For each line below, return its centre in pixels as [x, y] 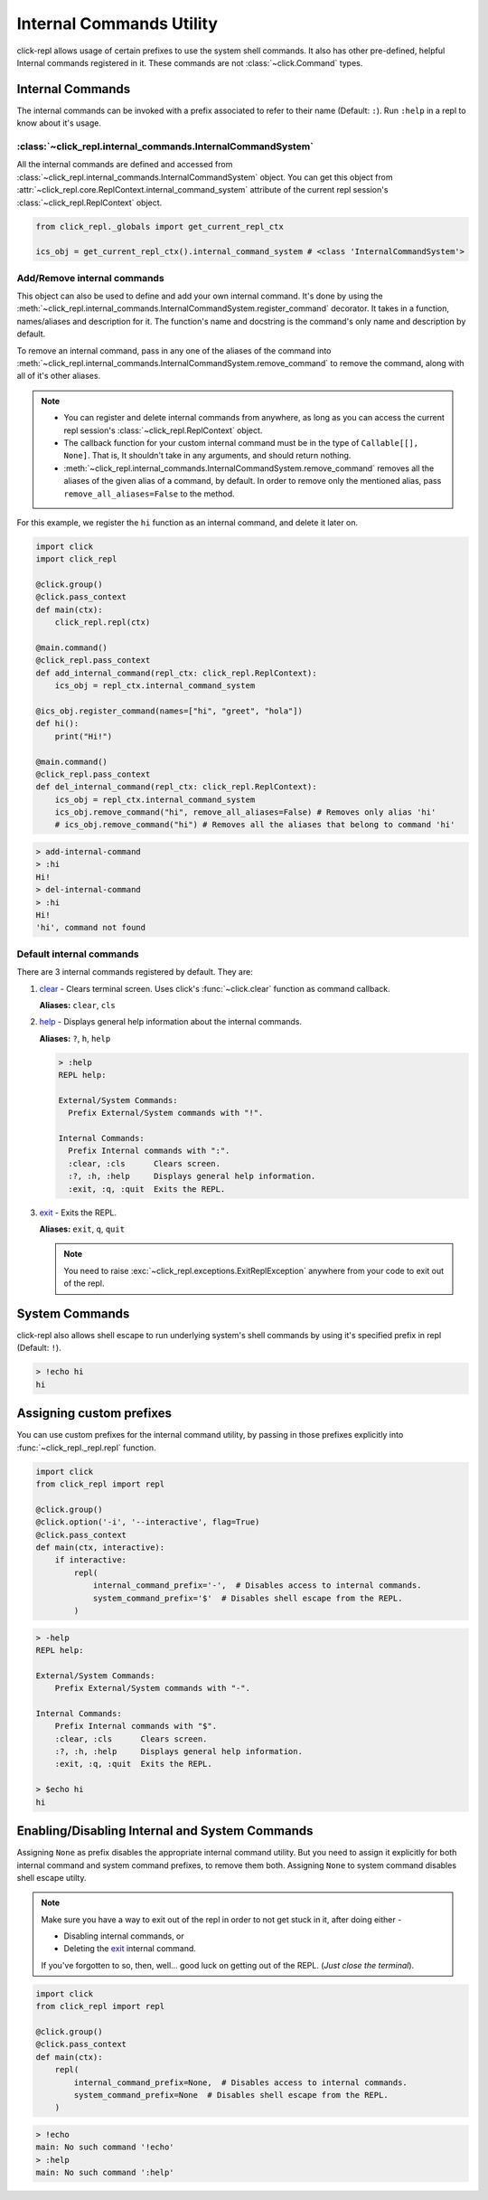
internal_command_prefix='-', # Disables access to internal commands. [257, 1586]
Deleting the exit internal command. [130, 1949]
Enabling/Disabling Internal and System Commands [165, 1831]
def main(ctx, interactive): [100, 1548]
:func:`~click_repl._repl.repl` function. [87, 1448]
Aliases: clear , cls [78, 1005]
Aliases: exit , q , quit [82, 1229]
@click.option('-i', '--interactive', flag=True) [148, 1522]
